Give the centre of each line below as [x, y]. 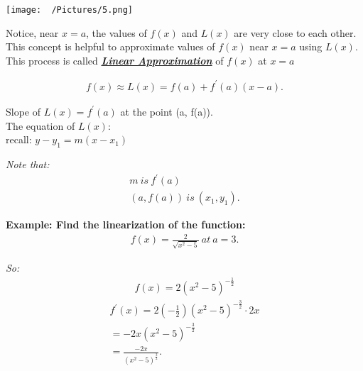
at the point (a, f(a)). [167, 111]
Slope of [23, 111]
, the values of [117, 32]
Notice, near [32, 32]
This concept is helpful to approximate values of [110, 46]
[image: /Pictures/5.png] [69, 10]
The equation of [40, 125]
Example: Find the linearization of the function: [126, 225]
